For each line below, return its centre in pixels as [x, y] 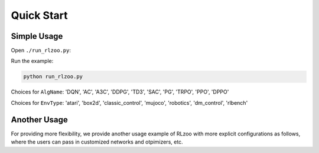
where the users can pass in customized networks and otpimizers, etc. [97, 142]
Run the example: [32, 61]
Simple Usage [37, 36]
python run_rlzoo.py [53, 77]
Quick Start [39, 15]
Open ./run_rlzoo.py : [41, 51]
